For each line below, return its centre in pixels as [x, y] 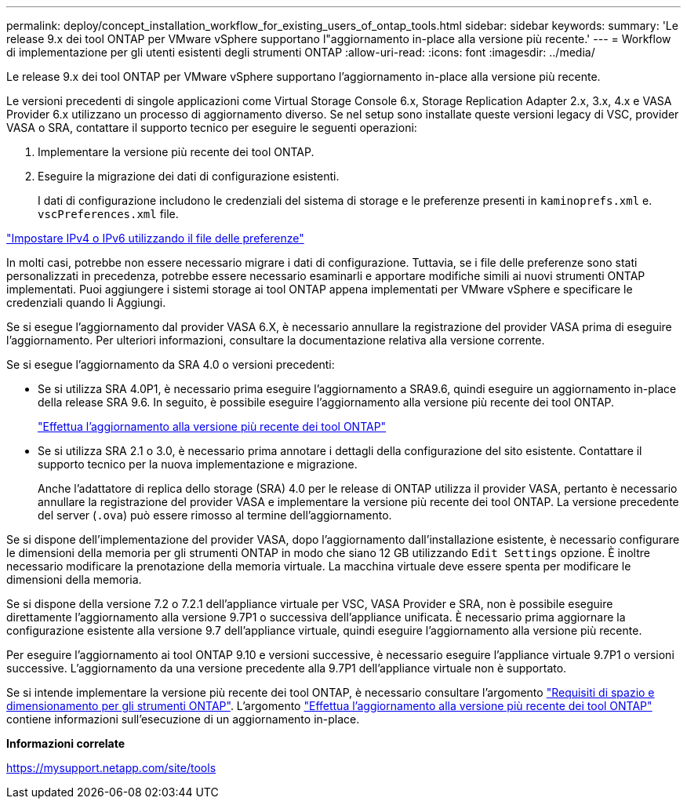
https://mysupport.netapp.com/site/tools [111, 768]
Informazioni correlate [66, 743]
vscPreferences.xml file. [108, 214]
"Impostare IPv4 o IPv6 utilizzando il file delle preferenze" [155, 238]
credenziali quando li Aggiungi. [86, 302]
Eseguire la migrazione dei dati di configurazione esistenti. [189, 176]
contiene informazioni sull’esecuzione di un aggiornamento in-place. [183, 719]
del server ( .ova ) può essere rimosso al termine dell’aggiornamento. [215, 515]
